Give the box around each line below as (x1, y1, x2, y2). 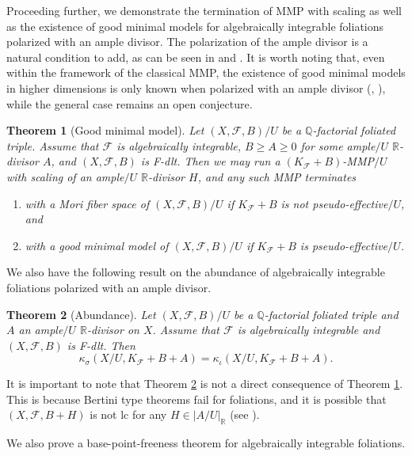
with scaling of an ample (6, 168, 124, 184)
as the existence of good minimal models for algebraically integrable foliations (6, 17, 384, 34)
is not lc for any (90, 406, 167, 423)
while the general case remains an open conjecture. (6, 95, 253, 112)
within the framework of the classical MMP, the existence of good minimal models (6, 64, 406, 81)
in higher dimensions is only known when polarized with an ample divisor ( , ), (6, 79, 386, 96)
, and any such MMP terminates (197, 168, 357, 184)
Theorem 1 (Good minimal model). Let (6, 122, 204, 139)
